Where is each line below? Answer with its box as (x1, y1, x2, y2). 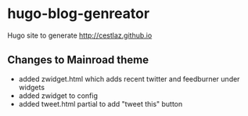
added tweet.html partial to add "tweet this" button (18, 99, 183, 108)
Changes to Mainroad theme (7, 53, 149, 67)
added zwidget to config (18, 91, 99, 100)
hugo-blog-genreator (7, 5, 150, 23)
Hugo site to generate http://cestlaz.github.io (7, 31, 153, 40)
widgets (18, 82, 45, 92)
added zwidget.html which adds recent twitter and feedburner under (18, 74, 240, 83)
